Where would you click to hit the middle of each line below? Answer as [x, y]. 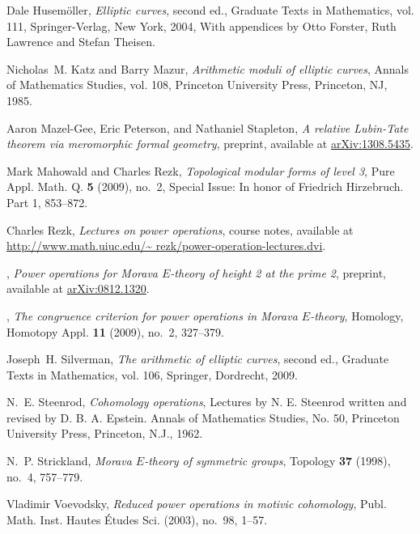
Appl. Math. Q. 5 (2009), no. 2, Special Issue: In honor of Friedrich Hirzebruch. [205, 186]
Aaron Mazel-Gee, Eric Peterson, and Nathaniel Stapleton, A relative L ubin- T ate [208, 127]
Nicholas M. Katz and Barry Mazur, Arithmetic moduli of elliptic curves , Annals [208, 68]
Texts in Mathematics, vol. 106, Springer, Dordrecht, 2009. [152, 374]
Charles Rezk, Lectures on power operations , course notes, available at [180, 229]
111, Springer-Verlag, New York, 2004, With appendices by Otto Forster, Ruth [202, 25]
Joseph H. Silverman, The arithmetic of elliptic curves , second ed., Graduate [198, 359]
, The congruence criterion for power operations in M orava [152, 315]
